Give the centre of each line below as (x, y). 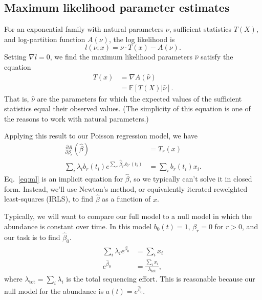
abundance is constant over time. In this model (78, 226)
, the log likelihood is (142, 39)
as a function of (126, 199)
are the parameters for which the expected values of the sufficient (139, 98)
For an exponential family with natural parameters (84, 29)
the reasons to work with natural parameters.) (77, 118)
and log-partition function (45, 39)
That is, (17, 98)
